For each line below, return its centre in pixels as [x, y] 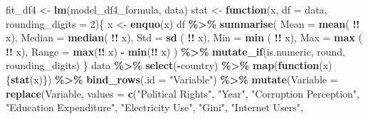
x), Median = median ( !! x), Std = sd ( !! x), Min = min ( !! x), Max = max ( [184, 37]
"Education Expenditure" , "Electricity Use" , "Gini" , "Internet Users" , [154, 107]
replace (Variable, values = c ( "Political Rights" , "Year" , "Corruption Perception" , [183, 93]
